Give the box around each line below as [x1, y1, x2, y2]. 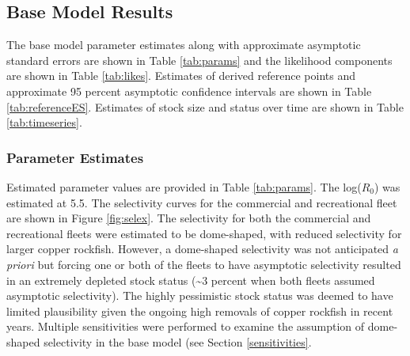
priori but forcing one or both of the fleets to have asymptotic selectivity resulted [6, 256, 401, 272]
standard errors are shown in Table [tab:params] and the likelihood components [6, 51, 393, 68]
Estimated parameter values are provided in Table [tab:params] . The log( [6, 178, 362, 195]
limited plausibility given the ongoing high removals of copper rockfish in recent [6, 302, 393, 319]
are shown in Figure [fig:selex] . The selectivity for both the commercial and [6, 210, 371, 226]
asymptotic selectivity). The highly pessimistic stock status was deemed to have [6, 287, 393, 304]
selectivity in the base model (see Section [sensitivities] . [44, 333, 312, 350]
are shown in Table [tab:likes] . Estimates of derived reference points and [6, 67, 355, 84]
